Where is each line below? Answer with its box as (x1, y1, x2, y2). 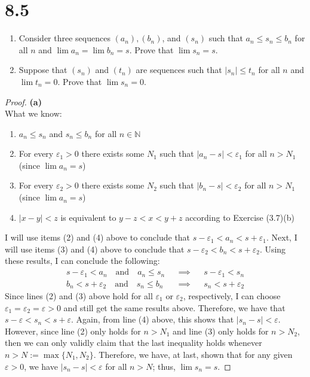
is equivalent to (60, 211, 116, 223)
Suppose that (19, 63, 67, 76)
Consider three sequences (19, 32, 111, 44)
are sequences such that (136, 63, 222, 76)
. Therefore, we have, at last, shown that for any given (93, 348, 293, 360)
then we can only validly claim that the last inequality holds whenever (5, 336, 262, 349)
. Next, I (266, 231, 297, 244)
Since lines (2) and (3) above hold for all (5, 290, 153, 302)
